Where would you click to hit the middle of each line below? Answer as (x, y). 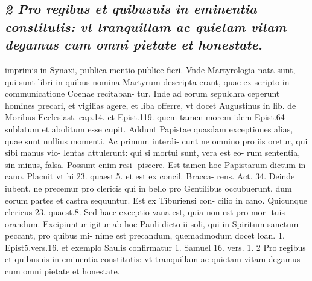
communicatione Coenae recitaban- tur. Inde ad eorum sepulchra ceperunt (142, 93)
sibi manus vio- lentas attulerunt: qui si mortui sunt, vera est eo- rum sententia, (153, 153)
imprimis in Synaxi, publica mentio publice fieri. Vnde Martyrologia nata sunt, (150, 69)
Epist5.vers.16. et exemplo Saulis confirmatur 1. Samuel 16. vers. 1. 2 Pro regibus (155, 247)
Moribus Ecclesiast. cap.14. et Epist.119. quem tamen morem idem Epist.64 (145, 117)
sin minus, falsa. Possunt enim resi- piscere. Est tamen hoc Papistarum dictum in (155, 164)
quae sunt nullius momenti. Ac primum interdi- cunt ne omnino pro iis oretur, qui (156, 140)
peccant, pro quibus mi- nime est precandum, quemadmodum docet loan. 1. (145, 235)
